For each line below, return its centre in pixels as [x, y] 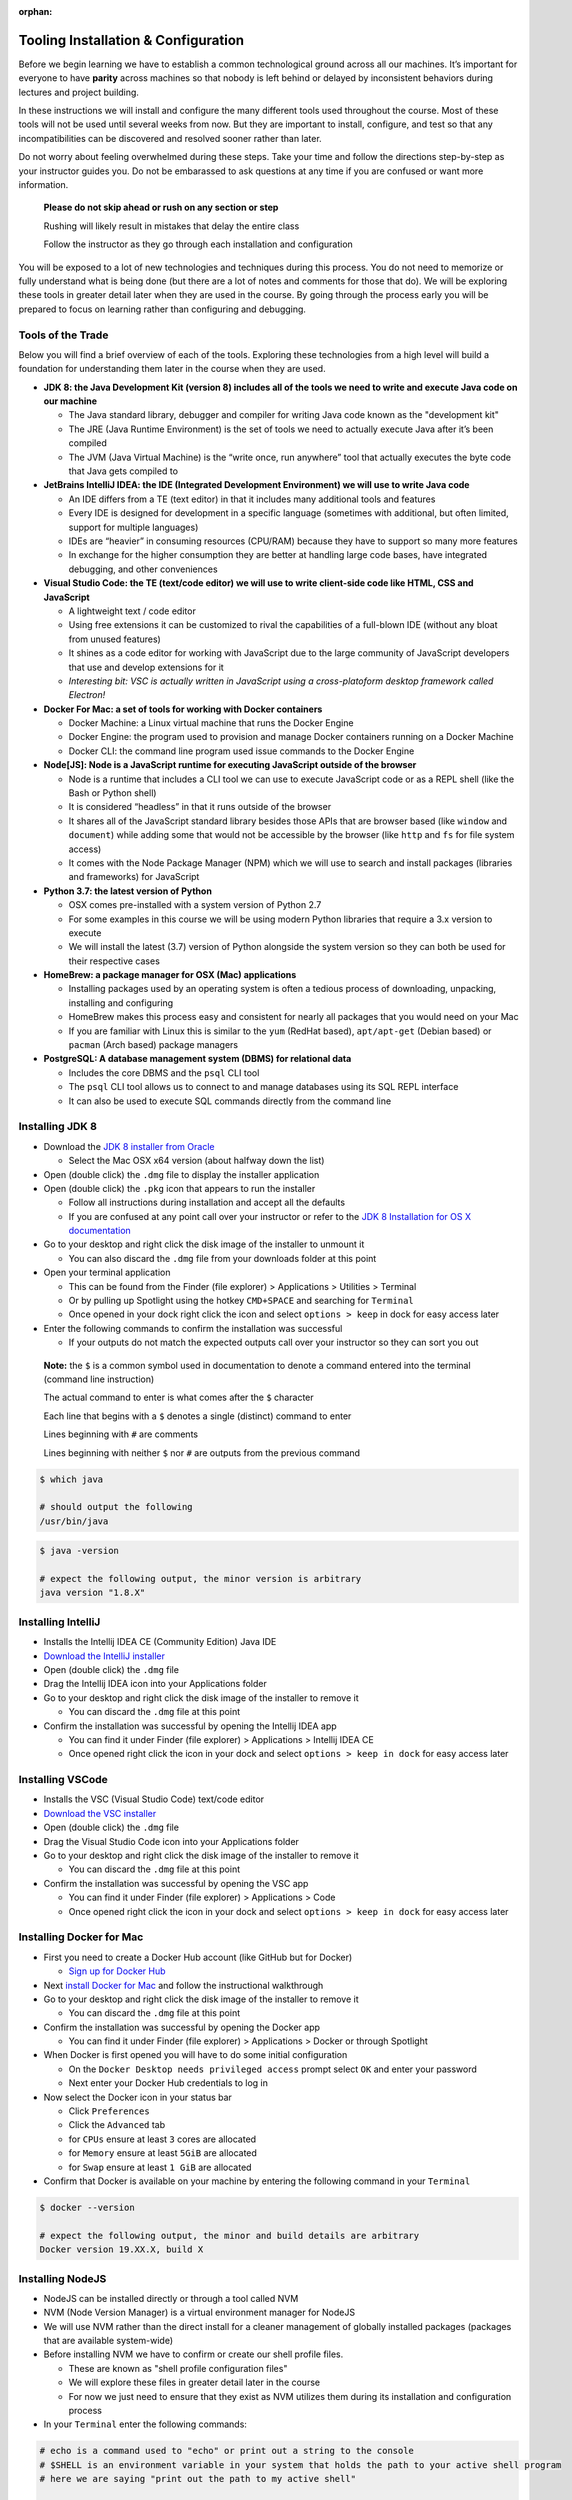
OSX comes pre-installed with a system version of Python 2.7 [195, 905]
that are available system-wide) [108, 2341]
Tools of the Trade [63, 335]
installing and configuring [121, 1002]
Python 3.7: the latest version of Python [127, 891]
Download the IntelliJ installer [104, 1656]
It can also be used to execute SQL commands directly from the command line [230, 1101]
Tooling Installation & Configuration [131, 40]
